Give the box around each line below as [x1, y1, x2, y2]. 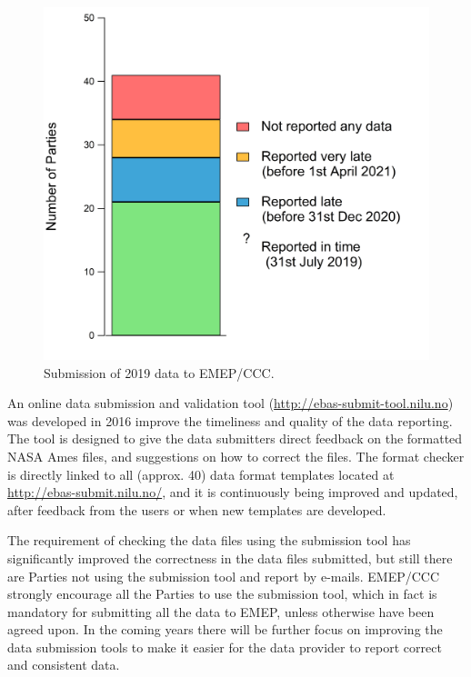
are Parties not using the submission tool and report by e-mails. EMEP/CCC [7, 566, 440, 585]
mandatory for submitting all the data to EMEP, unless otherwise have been [7, 602, 435, 621]
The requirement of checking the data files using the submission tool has [7, 531, 411, 550]
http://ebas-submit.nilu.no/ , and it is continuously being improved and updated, [7, 483, 458, 502]
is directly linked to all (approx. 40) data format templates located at [7, 464, 395, 483]
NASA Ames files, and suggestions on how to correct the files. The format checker [7, 446, 465, 465]
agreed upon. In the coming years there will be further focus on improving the [7, 620, 443, 639]
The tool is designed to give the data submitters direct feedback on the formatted [7, 429, 463, 448]
